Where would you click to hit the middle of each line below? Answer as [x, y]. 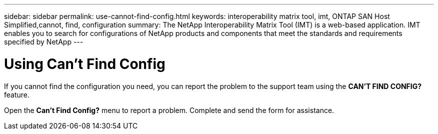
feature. [17, 94]
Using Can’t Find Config [85, 64]
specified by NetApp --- [44, 42]
